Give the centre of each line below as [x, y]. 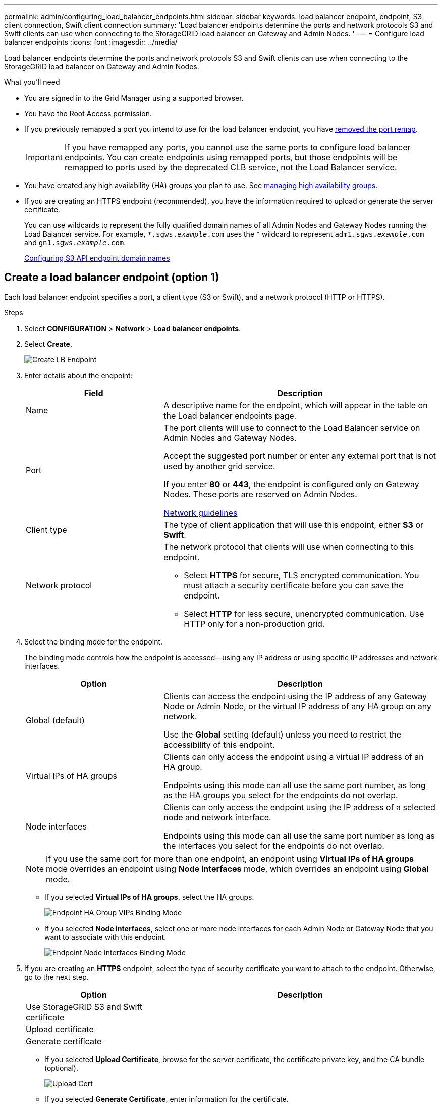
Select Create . [48, 344]
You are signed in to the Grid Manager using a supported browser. [134, 98]
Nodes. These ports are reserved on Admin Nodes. [260, 494]
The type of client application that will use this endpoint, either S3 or [294, 524]
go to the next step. [57, 977]
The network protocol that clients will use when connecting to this [289, 547]
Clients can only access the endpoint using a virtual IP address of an [294, 756]
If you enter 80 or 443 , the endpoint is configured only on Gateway [291, 484]
